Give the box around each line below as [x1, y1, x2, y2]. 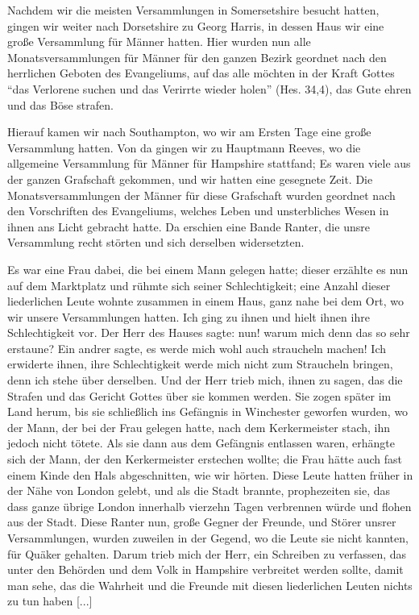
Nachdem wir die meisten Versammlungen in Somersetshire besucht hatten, [7, 2, 380, 18]
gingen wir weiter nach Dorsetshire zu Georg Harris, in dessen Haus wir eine [7, 17, 384, 34]
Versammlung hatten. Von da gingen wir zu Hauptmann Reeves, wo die [7, 139, 361, 156]
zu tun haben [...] [7, 592, 93, 609]
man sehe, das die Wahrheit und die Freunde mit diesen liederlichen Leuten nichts [7, 576, 413, 593]
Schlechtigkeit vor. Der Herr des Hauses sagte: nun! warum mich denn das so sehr [7, 324, 410, 341]
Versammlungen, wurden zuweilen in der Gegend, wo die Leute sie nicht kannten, [7, 530, 409, 546]
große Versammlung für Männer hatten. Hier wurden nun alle [7, 33, 311, 50]
